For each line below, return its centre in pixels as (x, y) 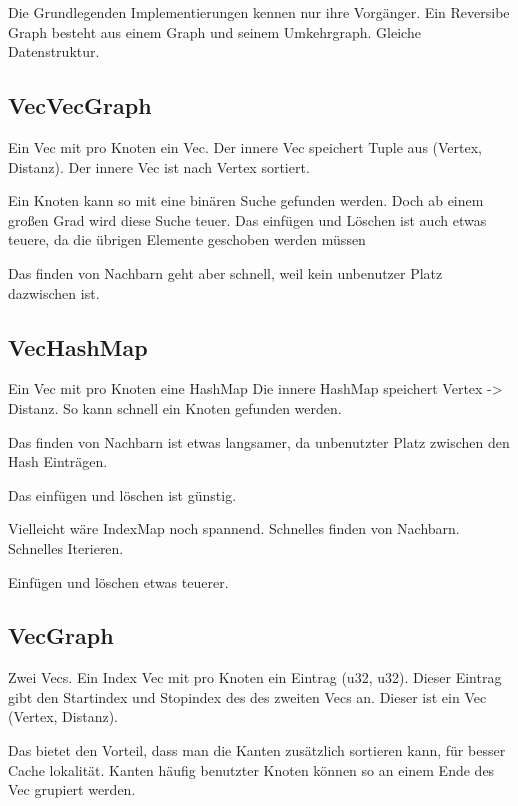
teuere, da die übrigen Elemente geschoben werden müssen (187, 239)
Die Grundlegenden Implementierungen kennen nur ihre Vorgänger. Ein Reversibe (259, 12)
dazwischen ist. (54, 292)
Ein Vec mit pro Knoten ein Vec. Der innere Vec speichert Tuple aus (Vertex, (245, 146)
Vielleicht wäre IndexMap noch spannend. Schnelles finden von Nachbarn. (234, 528)
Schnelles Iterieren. (66, 547)
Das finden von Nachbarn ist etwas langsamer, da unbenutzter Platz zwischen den (259, 441)
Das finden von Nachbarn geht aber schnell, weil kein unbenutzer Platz (225, 272)
